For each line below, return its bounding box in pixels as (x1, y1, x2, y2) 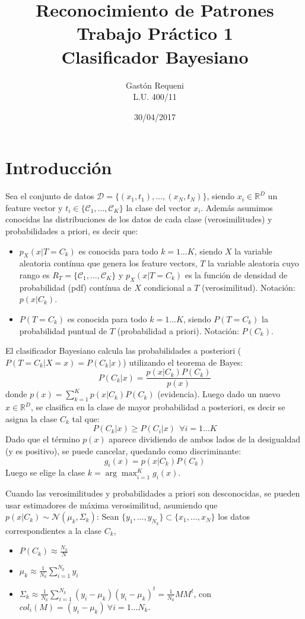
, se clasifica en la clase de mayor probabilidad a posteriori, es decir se (30, 401, 285, 413)
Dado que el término (5, 433, 80, 445)
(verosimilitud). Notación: (202, 281, 296, 293)
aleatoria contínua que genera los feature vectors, (19, 257, 198, 269)
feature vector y (5, 201, 63, 213)
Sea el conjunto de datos (5, 190, 94, 202)
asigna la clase (5, 412, 58, 425)
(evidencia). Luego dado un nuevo (157, 388, 281, 400)
